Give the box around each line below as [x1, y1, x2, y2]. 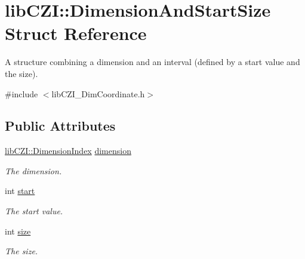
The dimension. [5, 164, 62, 177]
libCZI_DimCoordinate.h [51, 87, 145, 100]
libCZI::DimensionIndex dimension [5, 144, 131, 157]
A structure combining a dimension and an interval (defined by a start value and [5, 55, 300, 68]
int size [5, 224, 31, 237]
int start [5, 184, 35, 197]
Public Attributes [5, 116, 116, 135]
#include [5, 87, 38, 100]
